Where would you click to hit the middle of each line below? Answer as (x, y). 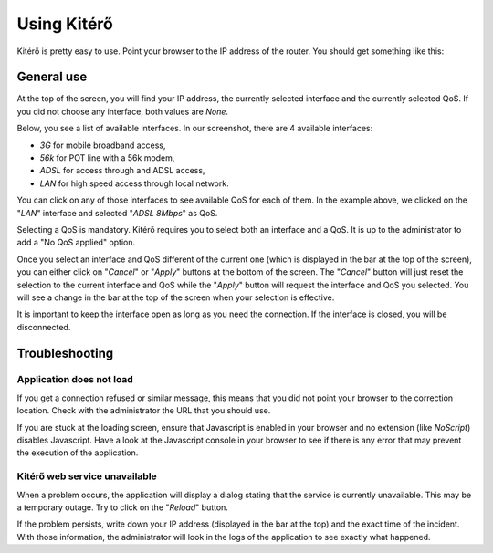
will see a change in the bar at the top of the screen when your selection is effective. (176, 297)
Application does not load (75, 380)
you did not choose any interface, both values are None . (122, 111)
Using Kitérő (65, 24)
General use (52, 77)
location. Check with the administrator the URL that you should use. (144, 411)
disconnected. (44, 327)
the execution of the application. (78, 453)
